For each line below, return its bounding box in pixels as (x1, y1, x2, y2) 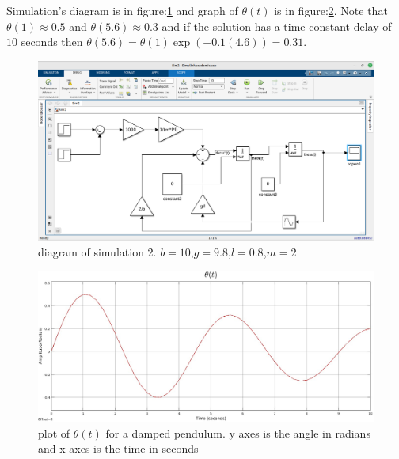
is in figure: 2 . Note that (274, 2, 388, 18)
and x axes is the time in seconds (38, 440, 199, 457)
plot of (38, 424, 70, 441)
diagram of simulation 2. (38, 243, 157, 260)
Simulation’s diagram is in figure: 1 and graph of (6, 2, 238, 18)
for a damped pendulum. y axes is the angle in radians (105, 424, 370, 441)
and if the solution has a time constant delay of (161, 17, 392, 34)
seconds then (21, 33, 83, 50)
